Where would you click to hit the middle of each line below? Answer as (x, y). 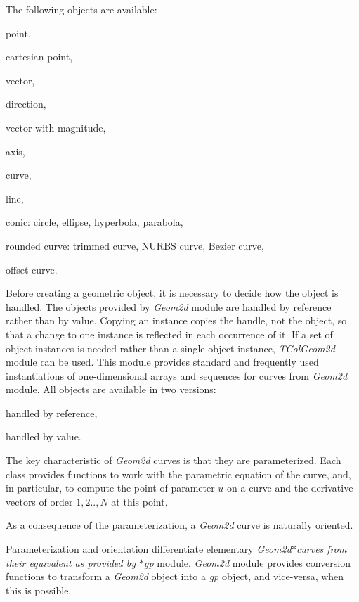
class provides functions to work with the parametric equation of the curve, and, (178, 474)
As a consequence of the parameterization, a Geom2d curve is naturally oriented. (179, 525)
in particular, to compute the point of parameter (110, 488)
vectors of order (39, 501)
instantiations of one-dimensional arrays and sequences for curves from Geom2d (177, 375)
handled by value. (44, 436)
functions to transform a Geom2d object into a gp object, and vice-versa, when (175, 576)
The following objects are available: (81, 9)
